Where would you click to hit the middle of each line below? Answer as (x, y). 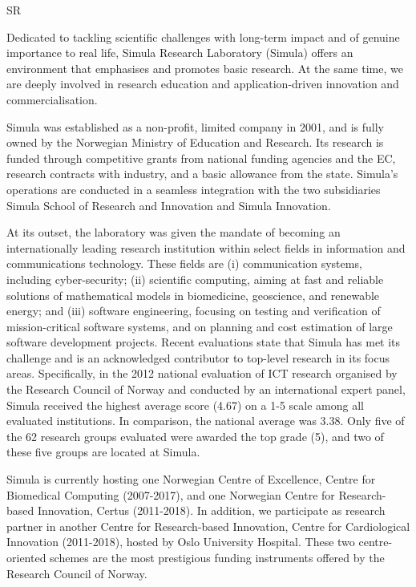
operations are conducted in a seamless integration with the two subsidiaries (194, 189)
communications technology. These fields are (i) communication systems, (184, 263)
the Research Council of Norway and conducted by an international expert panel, (206, 389)
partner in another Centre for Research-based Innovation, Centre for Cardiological (208, 526)
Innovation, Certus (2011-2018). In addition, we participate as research (211, 510)
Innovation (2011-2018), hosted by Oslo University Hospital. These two (181, 542)
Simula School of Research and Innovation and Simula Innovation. (169, 205)
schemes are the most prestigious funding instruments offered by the (217, 557)
